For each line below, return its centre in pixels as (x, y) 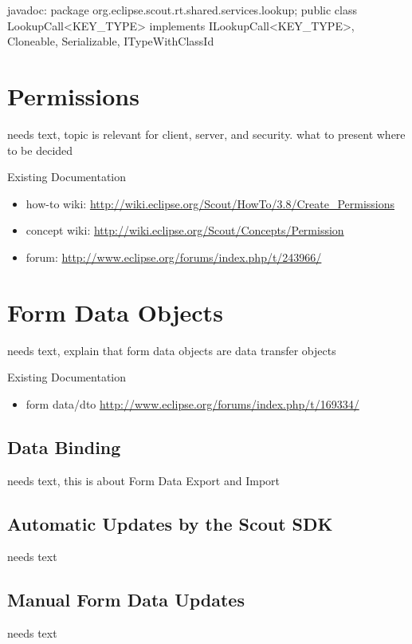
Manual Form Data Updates (126, 600)
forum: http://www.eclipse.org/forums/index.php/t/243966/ (174, 257)
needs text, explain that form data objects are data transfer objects (172, 350)
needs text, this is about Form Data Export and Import (144, 480)
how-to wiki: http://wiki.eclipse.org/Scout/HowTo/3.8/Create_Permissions (210, 203)
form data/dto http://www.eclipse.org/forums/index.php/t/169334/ (192, 403)
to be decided (40, 150)
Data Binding (64, 446)
